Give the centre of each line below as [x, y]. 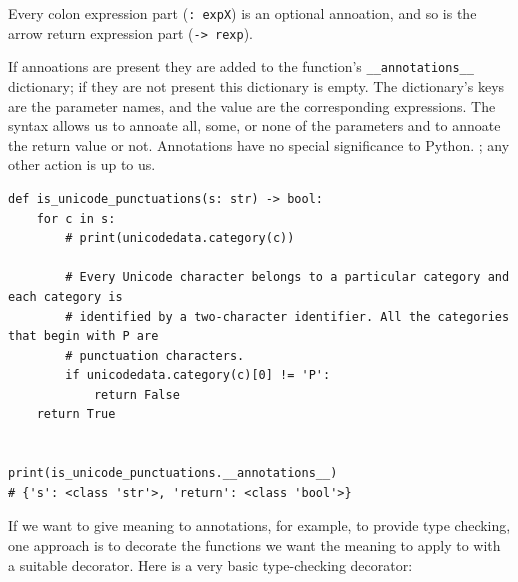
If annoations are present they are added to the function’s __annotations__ [241, 66]
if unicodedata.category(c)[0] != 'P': [198, 375]
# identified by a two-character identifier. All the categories [287, 316]
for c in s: [76, 218]
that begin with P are [83, 336]
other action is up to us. [82, 164]
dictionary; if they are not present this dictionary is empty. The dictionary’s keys [256, 85]
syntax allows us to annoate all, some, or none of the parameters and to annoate [254, 125]
